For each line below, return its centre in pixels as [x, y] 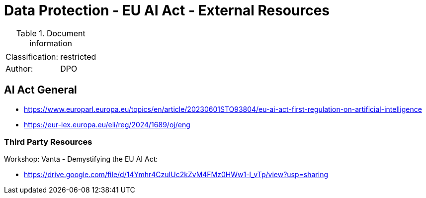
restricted [78, 56]
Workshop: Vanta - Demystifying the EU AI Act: [81, 159]
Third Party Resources [48, 142]
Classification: [32, 56]
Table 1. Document [51, 33]
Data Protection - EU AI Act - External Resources [167, 10]
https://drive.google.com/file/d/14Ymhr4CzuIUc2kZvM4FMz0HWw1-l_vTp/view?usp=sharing [176, 175]
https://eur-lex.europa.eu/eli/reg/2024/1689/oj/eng [107, 124]
